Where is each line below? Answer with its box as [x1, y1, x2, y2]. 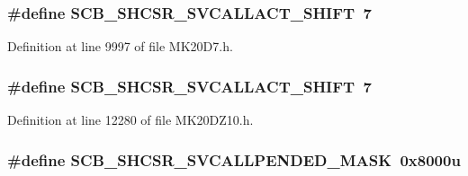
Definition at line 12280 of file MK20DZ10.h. [7, 110, 254, 129]
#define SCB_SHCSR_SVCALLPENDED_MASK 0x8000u [7, 148, 461, 171]
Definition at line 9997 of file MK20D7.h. [7, 37, 233, 56]
